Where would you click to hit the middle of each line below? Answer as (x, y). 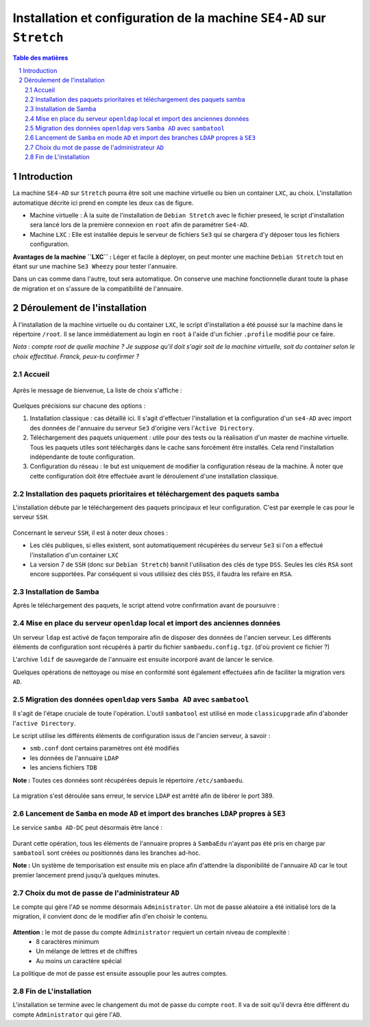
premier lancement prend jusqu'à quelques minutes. (86, 875)
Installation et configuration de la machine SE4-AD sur (170, 18)
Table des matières (40, 58)
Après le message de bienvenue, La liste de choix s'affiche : (98, 390)
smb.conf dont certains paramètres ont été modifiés (104, 748)
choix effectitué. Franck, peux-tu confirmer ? (76, 356)
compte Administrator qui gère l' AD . (67, 1014)
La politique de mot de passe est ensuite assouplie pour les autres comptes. (120, 973)
